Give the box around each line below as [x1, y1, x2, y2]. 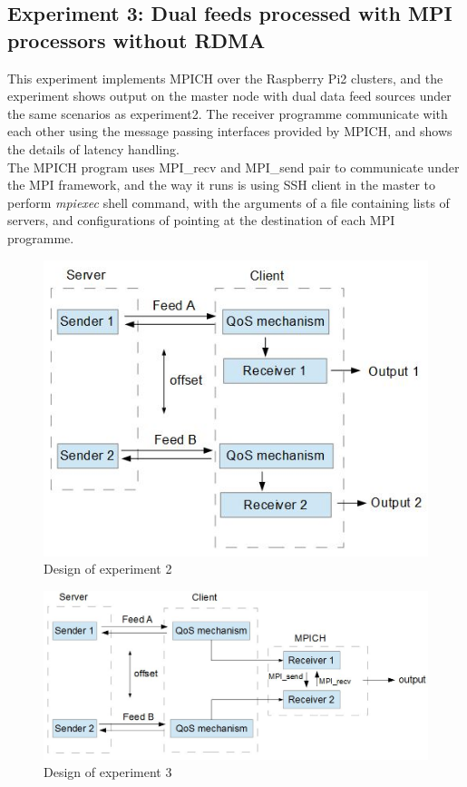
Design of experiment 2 [44, 559, 172, 578]
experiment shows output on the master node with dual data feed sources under [7, 86, 452, 105]
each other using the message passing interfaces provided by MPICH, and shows [7, 122, 452, 141]
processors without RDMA [7, 25, 266, 54]
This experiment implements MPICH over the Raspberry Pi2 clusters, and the [7, 68, 443, 87]
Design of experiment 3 [44, 762, 172, 782]
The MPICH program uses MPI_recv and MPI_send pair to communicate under [7, 157, 460, 176]
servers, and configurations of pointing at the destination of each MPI [7, 211, 395, 230]
